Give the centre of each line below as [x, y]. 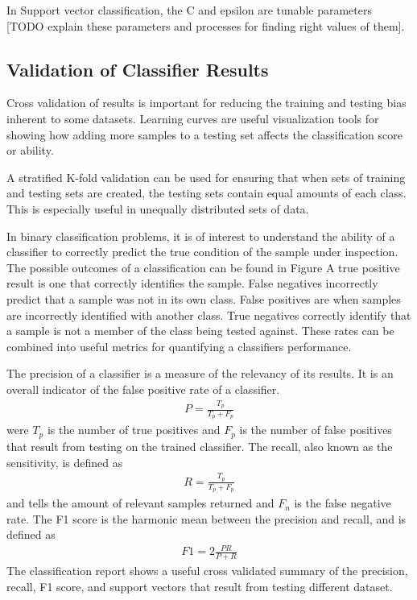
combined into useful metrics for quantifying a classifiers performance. [179, 346]
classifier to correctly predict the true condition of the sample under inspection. [202, 252]
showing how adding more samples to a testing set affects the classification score [204, 134]
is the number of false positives [316, 430]
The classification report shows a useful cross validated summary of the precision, [207, 571]
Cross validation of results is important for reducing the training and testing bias [206, 103]
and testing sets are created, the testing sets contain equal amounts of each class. [206, 193]
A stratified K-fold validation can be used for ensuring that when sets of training [206, 177]
